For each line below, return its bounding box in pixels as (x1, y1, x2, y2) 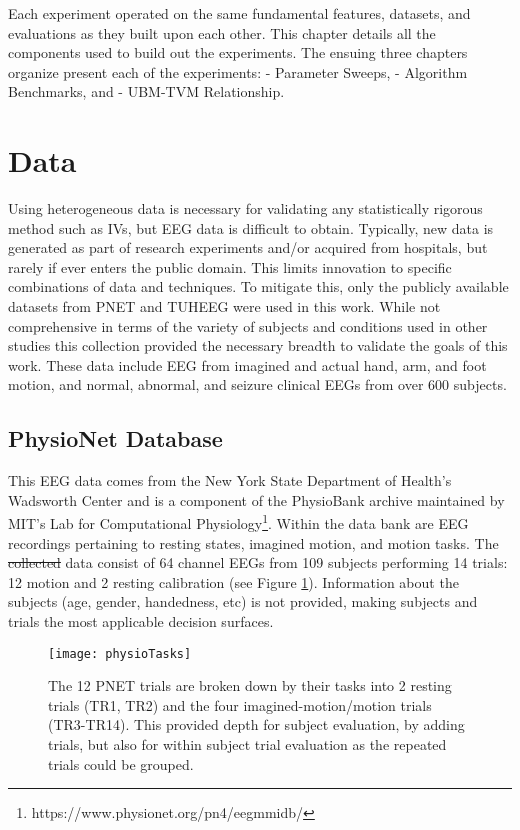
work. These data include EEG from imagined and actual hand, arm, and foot (8, 354, 487, 375)
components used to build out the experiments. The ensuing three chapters (8, 42, 468, 63)
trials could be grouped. (48, 753, 194, 774)
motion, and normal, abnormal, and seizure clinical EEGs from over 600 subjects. (8, 374, 507, 395)
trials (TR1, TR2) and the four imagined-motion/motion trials (48, 694, 432, 715)
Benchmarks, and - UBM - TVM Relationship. (8, 81, 285, 102)
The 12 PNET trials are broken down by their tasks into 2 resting (48, 675, 452, 696)
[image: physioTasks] (48, 646, 192, 661)
